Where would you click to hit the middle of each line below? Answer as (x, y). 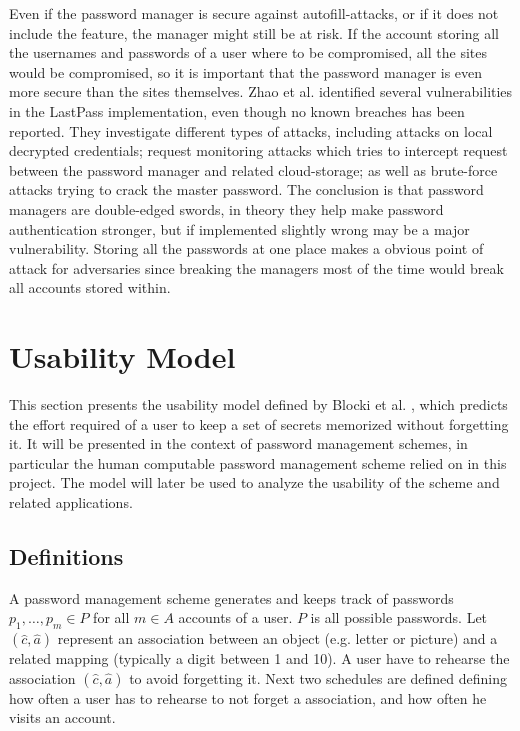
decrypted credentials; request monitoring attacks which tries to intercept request (258, 150)
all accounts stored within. (90, 287)
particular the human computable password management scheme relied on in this (258, 462)
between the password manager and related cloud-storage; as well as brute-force (253, 169)
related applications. (71, 502)
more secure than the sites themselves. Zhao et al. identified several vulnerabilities (261, 91)
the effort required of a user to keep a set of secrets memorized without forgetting (259, 423)
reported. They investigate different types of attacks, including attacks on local (251, 130)
